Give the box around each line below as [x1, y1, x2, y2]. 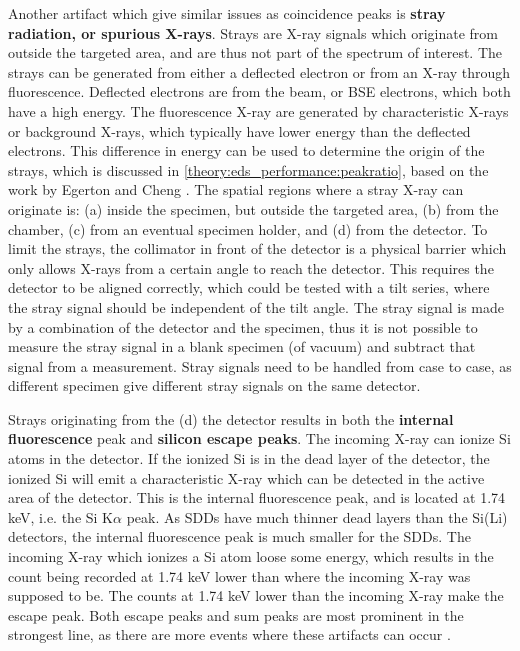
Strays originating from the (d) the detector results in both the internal [8, 408, 454, 429]
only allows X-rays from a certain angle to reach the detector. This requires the [8, 257, 494, 278]
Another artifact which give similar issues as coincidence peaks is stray [8, 3, 446, 23]
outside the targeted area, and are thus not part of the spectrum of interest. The [8, 42, 503, 63]
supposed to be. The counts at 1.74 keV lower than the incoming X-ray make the [8, 585, 504, 606]
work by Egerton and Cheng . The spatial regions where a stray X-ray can [8, 179, 464, 200]
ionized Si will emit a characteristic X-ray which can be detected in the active [8, 467, 485, 488]
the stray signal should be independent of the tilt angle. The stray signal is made [8, 296, 504, 317]
